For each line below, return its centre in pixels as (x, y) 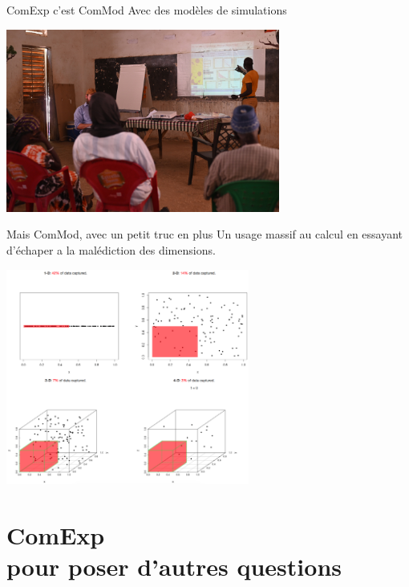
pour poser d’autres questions (174, 567)
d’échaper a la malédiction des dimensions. (111, 250)
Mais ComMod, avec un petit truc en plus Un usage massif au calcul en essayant (205, 234)
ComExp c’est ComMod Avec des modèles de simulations (147, 10)
